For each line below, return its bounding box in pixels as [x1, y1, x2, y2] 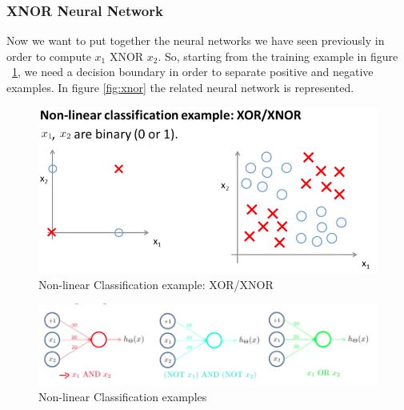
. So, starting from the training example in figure [158, 47, 398, 64]
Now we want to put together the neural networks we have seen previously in [6, 32, 385, 49]
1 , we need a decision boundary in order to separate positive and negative [12, 63, 374, 80]
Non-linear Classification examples [38, 388, 207, 404]
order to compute [6, 47, 91, 64]
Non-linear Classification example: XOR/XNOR [38, 275, 274, 292]
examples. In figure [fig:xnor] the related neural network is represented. [6, 79, 354, 95]
